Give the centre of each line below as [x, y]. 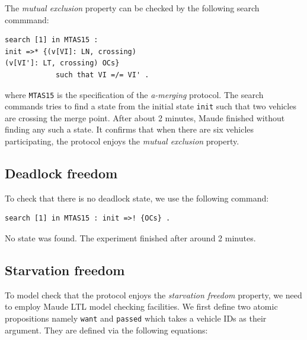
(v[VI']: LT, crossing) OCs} [62, 63]
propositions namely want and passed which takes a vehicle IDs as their [136, 318]
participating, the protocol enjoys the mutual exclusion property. [122, 141]
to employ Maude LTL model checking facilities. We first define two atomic [141, 306]
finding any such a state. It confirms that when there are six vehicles [129, 129]
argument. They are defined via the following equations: [106, 330]
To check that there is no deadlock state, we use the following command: [137, 198]
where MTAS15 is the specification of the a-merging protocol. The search [134, 94]
